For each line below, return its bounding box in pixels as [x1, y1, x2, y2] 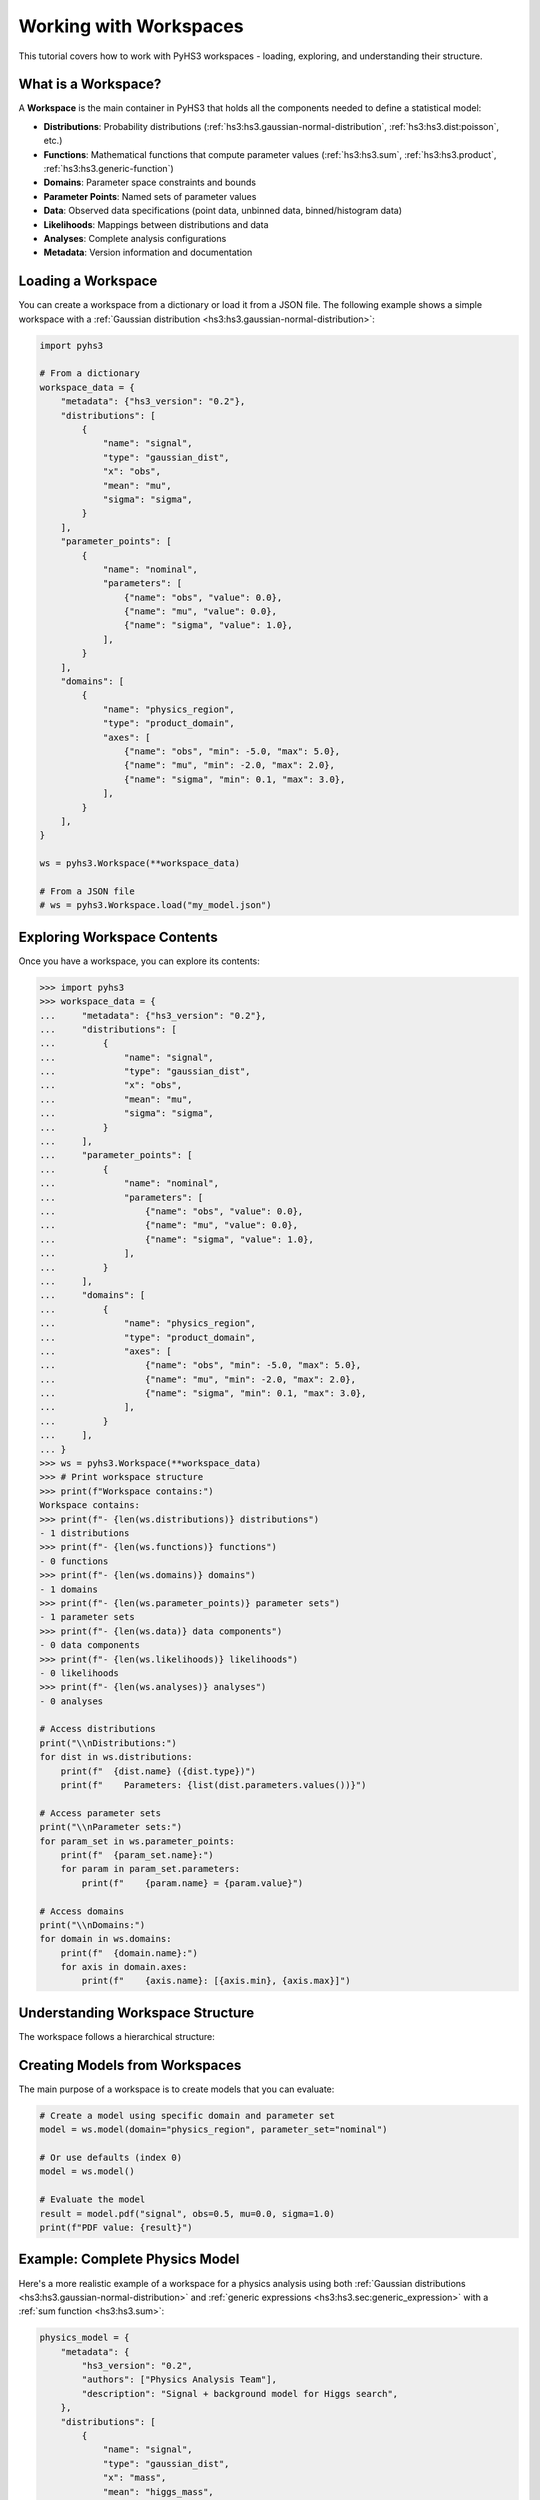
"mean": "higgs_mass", [102, 2486, 214, 2497]
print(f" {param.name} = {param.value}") [81, 1877, 304, 1889]
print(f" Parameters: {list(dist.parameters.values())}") [60, 1780, 367, 1791]
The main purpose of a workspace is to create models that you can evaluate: [18, 2083, 335, 2095]
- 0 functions [39, 1555, 109, 1567]
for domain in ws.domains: [39, 1933, 172, 1945]
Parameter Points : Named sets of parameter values [43, 190, 257, 202]
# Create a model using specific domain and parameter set [39, 2110, 335, 2121]
